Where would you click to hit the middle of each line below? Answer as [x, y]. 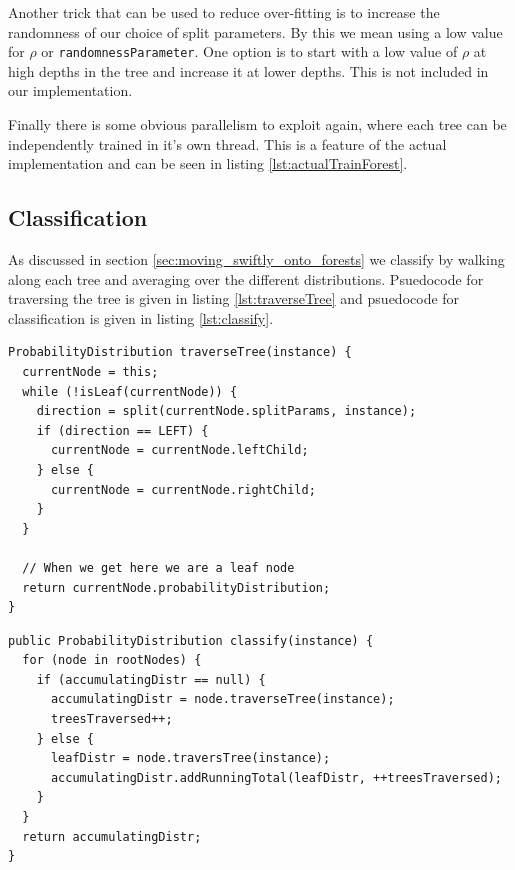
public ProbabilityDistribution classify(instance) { [191, 640]
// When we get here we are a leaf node [158, 567]
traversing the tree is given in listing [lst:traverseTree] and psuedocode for [234, 298]
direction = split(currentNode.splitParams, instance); [226, 411]
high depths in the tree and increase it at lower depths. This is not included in [248, 70]
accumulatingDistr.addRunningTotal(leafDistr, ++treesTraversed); [276, 777]
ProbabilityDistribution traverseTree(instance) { [180, 352]
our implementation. [70, 90]
